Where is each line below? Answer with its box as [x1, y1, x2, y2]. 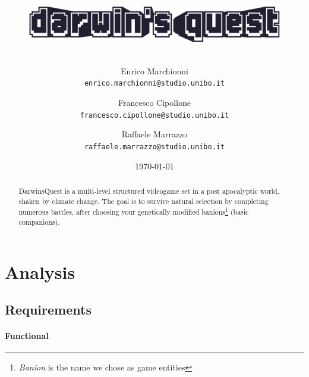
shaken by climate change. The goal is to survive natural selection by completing [18, 196, 269, 206]
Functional [5, 329, 49, 342]
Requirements [5, 300, 92, 319]
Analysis [5, 259, 75, 284]
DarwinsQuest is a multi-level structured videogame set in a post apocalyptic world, [18, 186, 279, 196]
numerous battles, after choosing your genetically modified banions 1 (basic [18, 205, 249, 217]
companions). [18, 216, 60, 227]
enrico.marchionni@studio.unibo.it [84, 79, 225, 88]
